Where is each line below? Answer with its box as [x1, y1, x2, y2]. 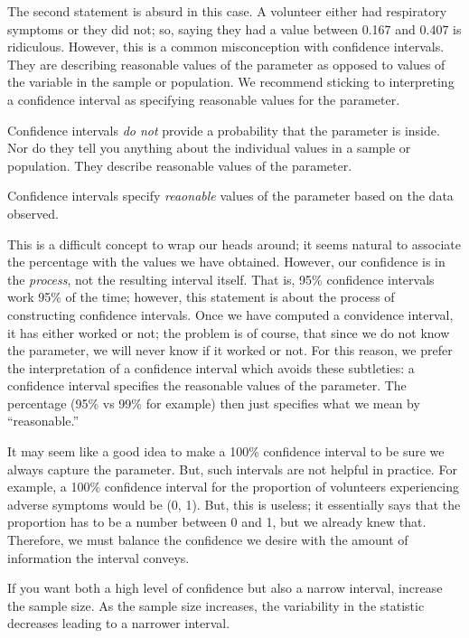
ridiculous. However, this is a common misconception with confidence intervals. [7, 37, 445, 56]
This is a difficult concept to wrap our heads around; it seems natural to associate [7, 234, 461, 253]
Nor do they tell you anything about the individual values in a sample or [7, 138, 411, 157]
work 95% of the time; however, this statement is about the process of [7, 287, 395, 306]
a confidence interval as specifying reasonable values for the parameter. [7, 89, 400, 108]
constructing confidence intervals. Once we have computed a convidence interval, [7, 305, 454, 324]
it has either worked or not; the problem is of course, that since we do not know [7, 323, 450, 342]
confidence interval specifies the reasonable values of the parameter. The [7, 376, 407, 395]
